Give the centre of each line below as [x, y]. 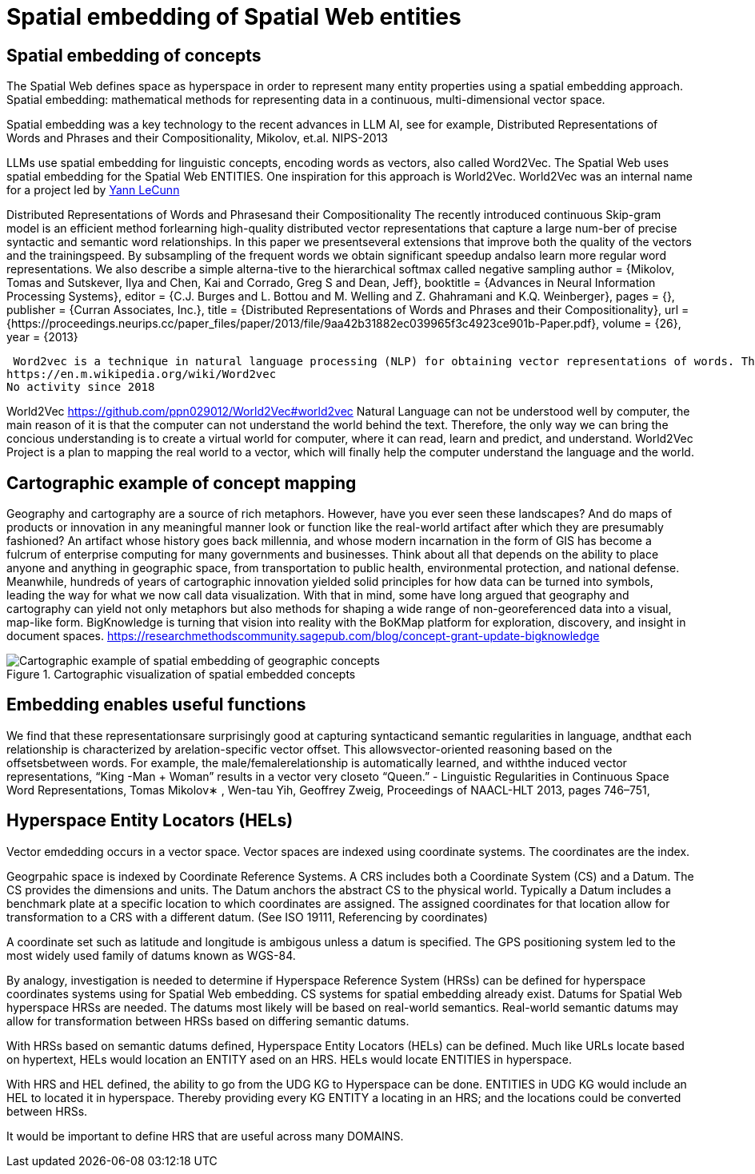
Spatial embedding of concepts [134, 55]
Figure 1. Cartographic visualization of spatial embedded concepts [181, 675]
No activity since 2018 [81, 387]
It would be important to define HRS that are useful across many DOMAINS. [205, 1136]
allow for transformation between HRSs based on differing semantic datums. [208, 1021]
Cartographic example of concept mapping [182, 483]
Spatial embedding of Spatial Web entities [234, 17]
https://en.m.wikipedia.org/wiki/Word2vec [142, 374]
